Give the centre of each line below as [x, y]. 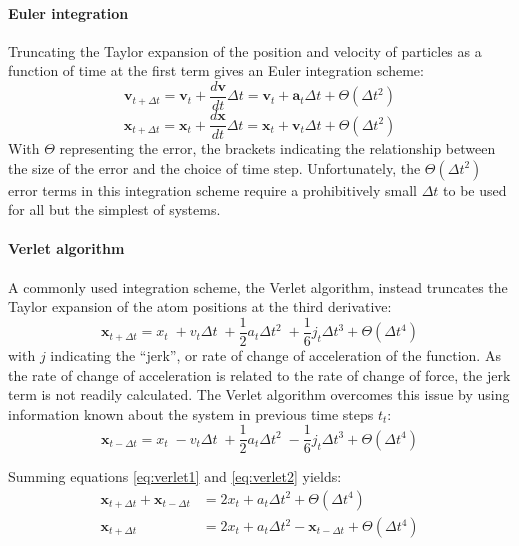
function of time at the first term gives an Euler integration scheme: [216, 70]
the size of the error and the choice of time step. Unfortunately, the [214, 167]
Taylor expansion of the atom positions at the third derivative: [200, 306]
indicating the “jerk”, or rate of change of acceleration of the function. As [275, 354]
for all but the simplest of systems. [114, 209]
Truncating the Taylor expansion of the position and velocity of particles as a [245, 50]
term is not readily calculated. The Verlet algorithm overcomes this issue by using [259, 394]
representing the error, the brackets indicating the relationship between [277, 148]
